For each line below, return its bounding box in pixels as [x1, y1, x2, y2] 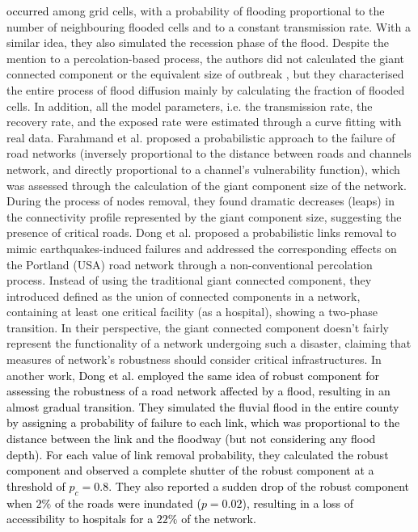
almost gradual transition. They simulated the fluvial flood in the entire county [6, 398, 399, 415]
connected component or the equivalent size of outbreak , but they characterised [6, 65, 404, 82]
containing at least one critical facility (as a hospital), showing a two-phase [6, 303, 378, 320]
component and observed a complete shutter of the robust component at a [6, 462, 374, 479]
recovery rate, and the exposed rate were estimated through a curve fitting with [6, 113, 402, 130]
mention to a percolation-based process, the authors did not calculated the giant [6, 49, 404, 66]
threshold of [6, 477, 65, 494]
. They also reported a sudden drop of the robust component [108, 477, 409, 494]
